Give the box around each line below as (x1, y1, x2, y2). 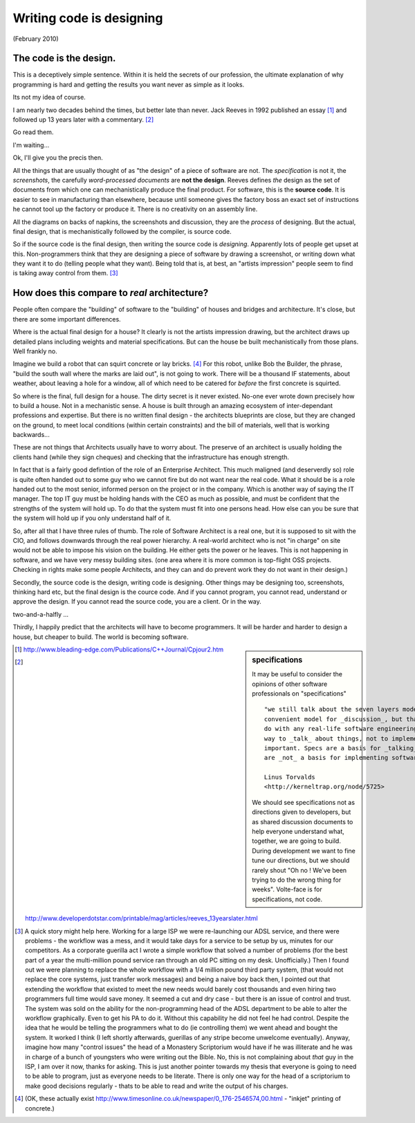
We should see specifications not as (252, 798, 356, 806)
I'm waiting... (12, 140, 50, 149)
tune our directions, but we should (252, 856, 350, 864)
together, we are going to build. (252, 837, 342, 845)
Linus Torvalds (264, 773, 316, 781)
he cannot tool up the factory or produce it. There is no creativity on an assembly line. (12, 205, 258, 214)
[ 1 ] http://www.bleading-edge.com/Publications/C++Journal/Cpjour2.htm (15, 645, 224, 653)
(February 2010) (12, 35, 59, 43)
